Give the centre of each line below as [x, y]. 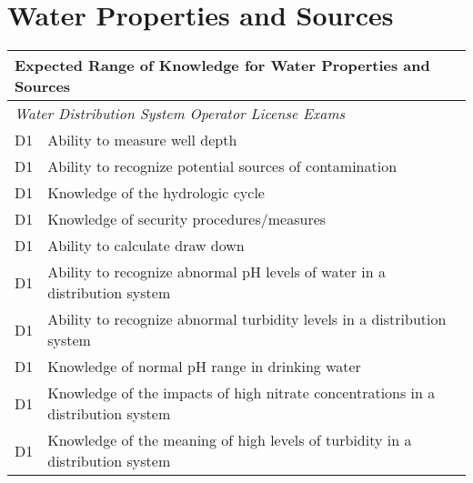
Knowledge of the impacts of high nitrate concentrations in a [242, 393]
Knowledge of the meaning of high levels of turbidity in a [230, 440]
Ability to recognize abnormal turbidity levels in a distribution [247, 319]
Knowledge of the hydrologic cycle [156, 193]
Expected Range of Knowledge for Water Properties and [222, 65]
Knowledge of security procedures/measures [187, 219]
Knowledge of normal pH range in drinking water [204, 367]
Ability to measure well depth [142, 140]
